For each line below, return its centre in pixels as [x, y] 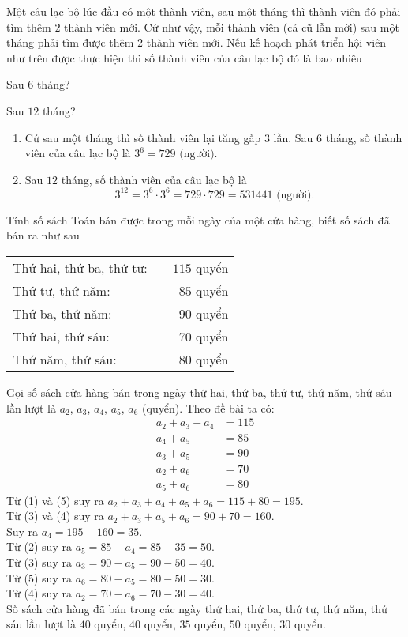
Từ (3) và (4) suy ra [55, 516]
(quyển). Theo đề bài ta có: [208, 407]
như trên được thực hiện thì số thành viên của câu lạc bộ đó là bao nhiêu [184, 57]
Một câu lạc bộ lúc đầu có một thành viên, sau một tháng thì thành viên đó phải [204, 11]
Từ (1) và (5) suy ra [55, 500]
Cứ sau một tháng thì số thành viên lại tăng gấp [143, 137]
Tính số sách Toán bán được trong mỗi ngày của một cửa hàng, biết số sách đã [198, 219]
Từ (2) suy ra [39, 547]
